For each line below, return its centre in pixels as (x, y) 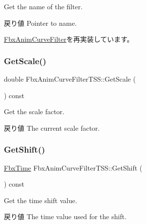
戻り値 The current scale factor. (52, 128)
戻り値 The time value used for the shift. (65, 216)
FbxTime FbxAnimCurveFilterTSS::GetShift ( (73, 167)
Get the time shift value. (41, 200)
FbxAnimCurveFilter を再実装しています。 (69, 39)
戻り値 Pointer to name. (40, 23)
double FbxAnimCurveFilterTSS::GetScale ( (70, 79)
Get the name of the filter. (43, 6)
